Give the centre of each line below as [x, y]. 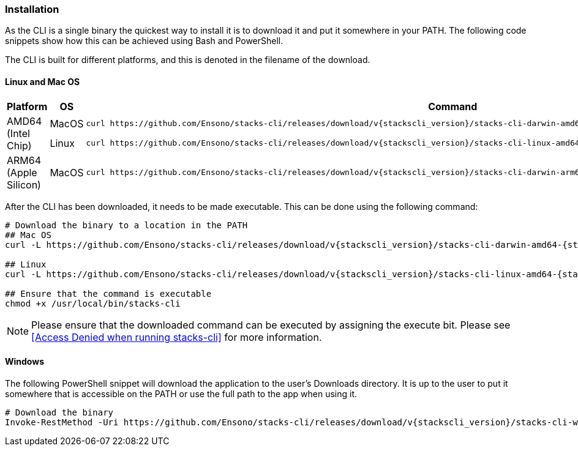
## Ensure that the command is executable [108, 293]
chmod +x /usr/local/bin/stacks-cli [93, 303]
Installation [32, 9]
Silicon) [24, 184]
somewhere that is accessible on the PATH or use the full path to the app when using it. [181, 393]
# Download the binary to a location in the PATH [126, 225]
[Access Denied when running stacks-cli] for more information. [177, 337]
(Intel [18, 133]
